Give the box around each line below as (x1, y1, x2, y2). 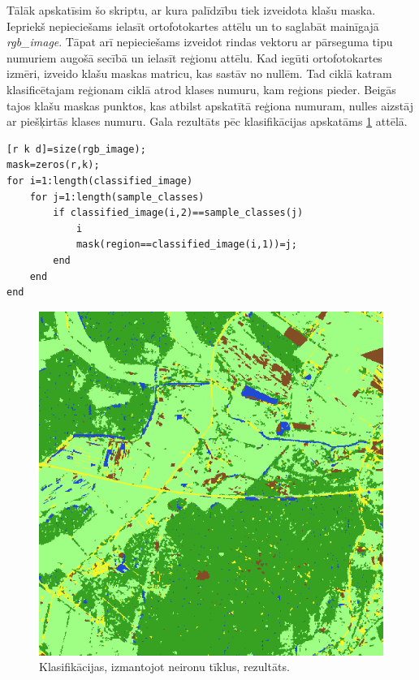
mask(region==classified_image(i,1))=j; (76, 239, 297, 251)
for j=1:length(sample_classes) (29, 191, 205, 203)
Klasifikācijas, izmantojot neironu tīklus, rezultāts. (39, 658, 290, 675)
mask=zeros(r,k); (6, 159, 100, 171)
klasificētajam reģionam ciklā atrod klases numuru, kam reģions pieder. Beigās (6, 80, 396, 97)
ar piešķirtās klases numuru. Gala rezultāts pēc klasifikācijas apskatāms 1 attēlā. (6, 113, 408, 130)
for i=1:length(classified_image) (6, 174, 193, 187)
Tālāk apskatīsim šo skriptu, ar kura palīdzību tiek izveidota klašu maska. (6, 2, 376, 18)
